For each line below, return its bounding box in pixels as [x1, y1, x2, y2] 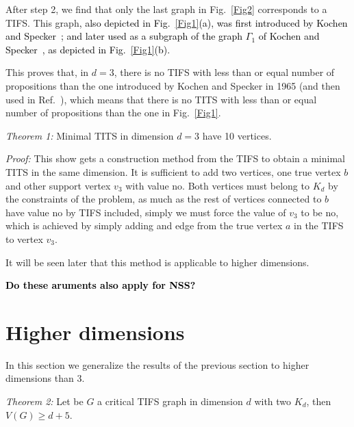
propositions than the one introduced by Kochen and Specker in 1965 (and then [5, 78, 340, 92]
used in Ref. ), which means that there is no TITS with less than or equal [5, 92, 317, 106]
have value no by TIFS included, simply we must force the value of [5, 205, 286, 219]
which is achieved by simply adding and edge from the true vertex [5, 218, 283, 233]
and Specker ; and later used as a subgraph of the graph [5, 29, 243, 43]
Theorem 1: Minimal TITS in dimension [5, 128, 174, 142]
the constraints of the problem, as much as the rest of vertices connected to [5, 192, 322, 206]
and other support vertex [5, 178, 111, 192]
